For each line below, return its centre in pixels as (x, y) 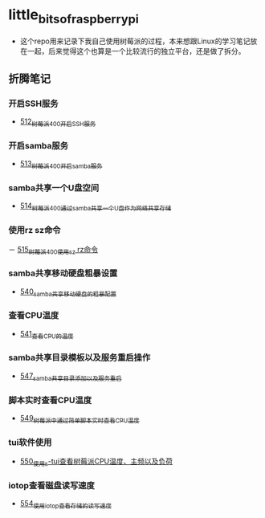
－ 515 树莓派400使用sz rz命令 (53, 250)
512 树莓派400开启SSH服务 (58, 122)
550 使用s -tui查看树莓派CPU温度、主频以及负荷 (96, 462)
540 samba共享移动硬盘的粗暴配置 (68, 292)
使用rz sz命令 (35, 230)
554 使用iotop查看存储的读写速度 (66, 504)
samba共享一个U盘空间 (54, 188)
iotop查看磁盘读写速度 (51, 485)
